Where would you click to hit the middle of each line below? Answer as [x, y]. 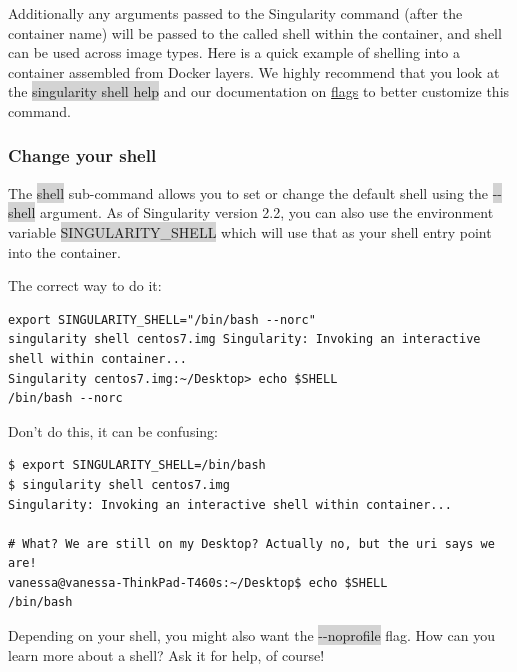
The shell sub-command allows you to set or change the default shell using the [248, 192]
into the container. [64, 251]
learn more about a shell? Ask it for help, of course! [166, 654]
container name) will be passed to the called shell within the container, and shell [255, 32]
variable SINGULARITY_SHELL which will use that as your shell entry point [250, 231]
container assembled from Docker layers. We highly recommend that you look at [254, 71]
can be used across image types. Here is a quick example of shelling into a [234, 52]
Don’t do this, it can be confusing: [113, 430]
